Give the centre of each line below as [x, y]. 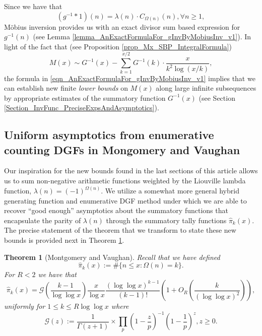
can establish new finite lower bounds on [66, 88]
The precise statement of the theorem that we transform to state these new [120, 230]
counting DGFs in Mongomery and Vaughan [122, 149]
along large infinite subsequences [206, 88]
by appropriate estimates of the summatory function [85, 97]
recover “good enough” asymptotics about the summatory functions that [116, 210]
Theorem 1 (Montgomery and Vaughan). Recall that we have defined [112, 257]
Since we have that [33, 6]
